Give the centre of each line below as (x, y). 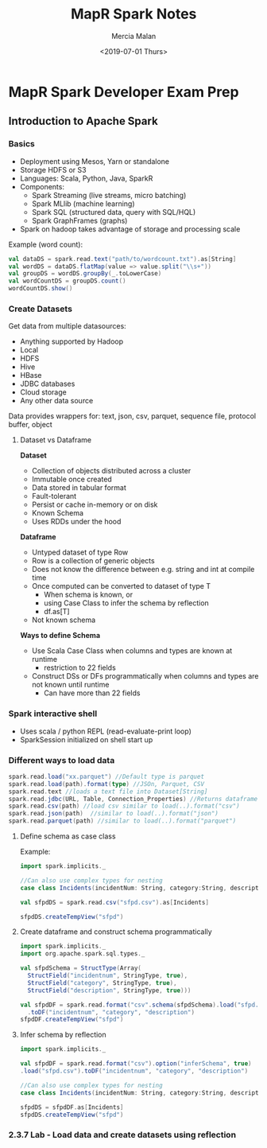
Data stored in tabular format (79, 488)
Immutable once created (72, 479)
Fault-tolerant (54, 496)
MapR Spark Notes (133, 14)
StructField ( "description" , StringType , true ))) (109, 990)
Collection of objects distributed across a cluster (112, 471)
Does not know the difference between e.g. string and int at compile (143, 570)
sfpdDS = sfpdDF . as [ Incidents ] (72, 1107)
